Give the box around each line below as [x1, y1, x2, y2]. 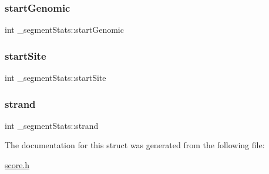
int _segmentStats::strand [5, 119, 99, 131]
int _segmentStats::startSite [5, 71, 106, 84]
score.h [5, 159, 30, 171]
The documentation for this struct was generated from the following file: [5, 139, 265, 151]
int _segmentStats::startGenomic [5, 23, 124, 36]
